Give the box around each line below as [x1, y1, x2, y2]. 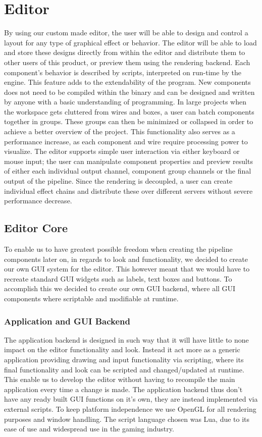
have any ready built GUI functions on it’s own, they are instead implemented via [4, 394, 258, 404]
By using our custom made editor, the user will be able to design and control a [4, 27, 248, 38]
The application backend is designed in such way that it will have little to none [4, 334, 249, 345]
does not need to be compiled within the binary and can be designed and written [4, 86, 255, 97]
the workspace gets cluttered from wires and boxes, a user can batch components [4, 106, 254, 117]
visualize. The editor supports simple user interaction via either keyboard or [4, 146, 240, 156]
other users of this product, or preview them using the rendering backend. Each [4, 57, 250, 67]
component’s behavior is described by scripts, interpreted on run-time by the [4, 67, 242, 77]
